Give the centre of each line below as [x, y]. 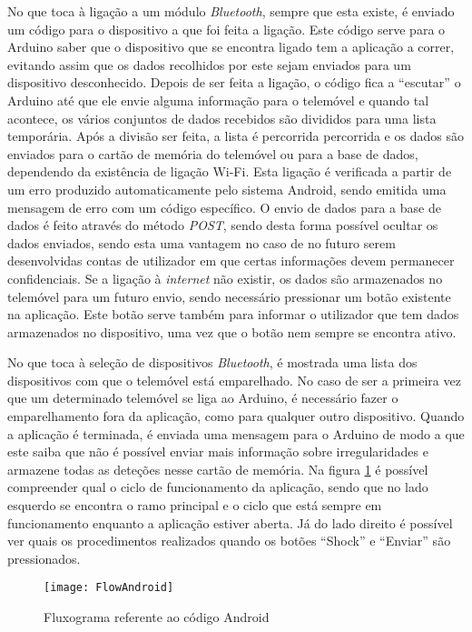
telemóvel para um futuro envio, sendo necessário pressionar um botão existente [229, 296]
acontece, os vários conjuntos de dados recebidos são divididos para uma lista [222, 118]
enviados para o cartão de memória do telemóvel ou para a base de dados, [213, 153]
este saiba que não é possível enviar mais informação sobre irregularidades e [218, 451]
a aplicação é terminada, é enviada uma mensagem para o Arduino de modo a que [236, 433]
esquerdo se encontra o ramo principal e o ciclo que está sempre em [195, 505]
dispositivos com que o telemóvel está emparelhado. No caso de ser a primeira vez [234, 380]
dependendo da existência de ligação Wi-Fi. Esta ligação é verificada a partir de [230, 171]
